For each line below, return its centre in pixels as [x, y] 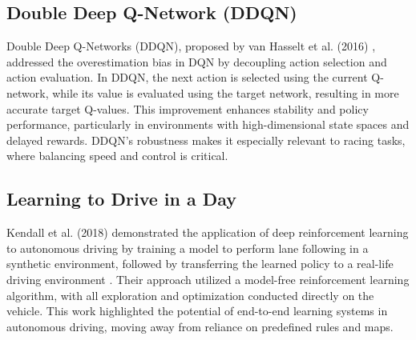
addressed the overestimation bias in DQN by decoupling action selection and [197, 61]
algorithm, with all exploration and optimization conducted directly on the [190, 295]
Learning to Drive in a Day [122, 199]
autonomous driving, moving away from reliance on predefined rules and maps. [200, 326]
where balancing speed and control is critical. [117, 156]
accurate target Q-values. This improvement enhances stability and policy [188, 108]
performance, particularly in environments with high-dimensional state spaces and [208, 124]
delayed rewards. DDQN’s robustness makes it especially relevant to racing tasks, [206, 140]
